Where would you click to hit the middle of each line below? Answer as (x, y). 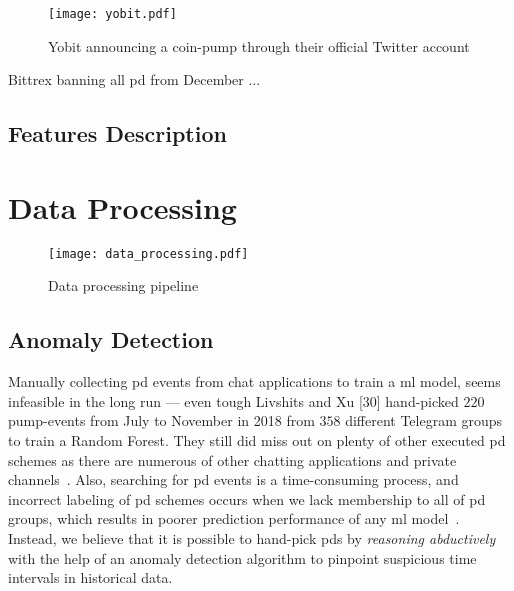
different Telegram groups (424, 420)
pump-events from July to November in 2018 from (161, 420)
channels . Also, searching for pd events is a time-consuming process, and (233, 479)
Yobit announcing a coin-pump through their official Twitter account (259, 45)
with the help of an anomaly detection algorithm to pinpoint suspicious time (242, 557)
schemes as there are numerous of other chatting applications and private (232, 459)
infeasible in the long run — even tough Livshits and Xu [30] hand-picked (233, 400)
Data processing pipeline (123, 285)
